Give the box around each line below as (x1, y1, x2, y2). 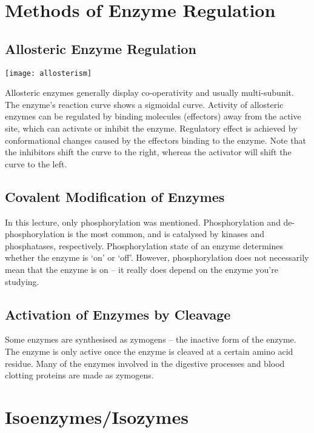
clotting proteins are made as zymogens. (5, 369, 154, 381)
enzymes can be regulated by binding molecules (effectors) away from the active (5, 110, 301, 123)
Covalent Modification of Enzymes (5, 187, 225, 206)
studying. (5, 275, 39, 287)
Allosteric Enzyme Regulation (5, 39, 196, 58)
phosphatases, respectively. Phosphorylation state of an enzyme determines (5, 239, 283, 252)
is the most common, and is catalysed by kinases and (67, 227, 264, 240)
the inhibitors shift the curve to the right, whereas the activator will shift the (5, 146, 292, 158)
